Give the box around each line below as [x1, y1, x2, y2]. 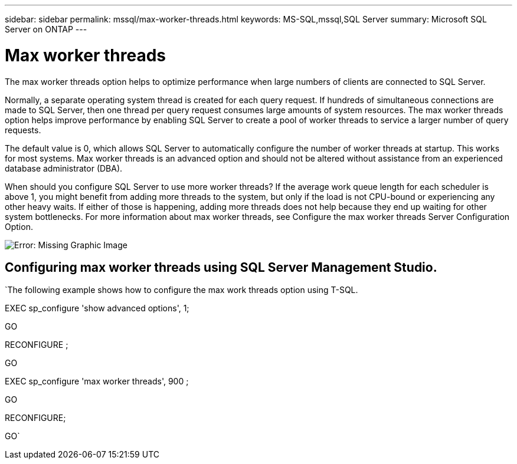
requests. [5, 124, 41, 135]
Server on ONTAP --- [5, 24, 87, 34]
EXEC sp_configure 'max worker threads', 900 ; [5, 376, 189, 387]
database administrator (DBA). [5, 163, 123, 173]
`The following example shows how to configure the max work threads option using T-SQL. [5, 285, 358, 295]
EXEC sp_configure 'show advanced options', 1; [5, 303, 189, 314]
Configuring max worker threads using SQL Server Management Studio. [5, 259, 437, 275]
